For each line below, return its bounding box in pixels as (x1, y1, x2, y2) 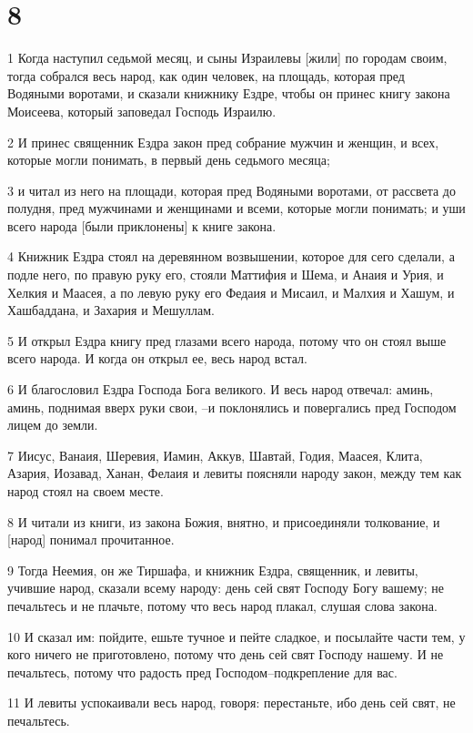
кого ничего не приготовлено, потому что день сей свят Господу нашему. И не (7, 645, 444, 664)
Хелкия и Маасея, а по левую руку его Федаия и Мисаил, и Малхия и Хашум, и (7, 282, 455, 301)
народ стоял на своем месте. (7, 482, 164, 500)
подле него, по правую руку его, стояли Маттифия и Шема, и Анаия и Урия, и (7, 265, 444, 284)
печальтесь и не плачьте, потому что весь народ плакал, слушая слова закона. (7, 596, 438, 615)
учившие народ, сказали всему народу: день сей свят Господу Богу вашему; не (7, 578, 444, 597)
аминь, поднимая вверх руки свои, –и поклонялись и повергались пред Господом (7, 397, 457, 416)
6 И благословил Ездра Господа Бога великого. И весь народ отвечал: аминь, (7, 380, 434, 399)
